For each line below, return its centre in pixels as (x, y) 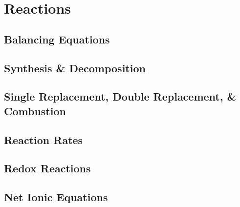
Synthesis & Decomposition (75, 68)
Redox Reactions (47, 168)
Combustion (35, 111)
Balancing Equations (57, 39)
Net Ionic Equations (56, 197)
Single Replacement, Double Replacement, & (120, 96)
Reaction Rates (44, 139)
